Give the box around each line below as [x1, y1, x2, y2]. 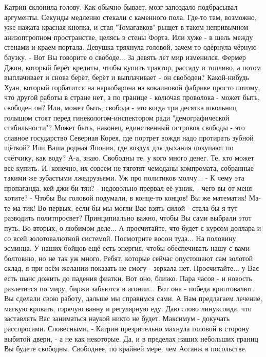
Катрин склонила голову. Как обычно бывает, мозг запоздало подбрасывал [4, 2, 238, 12]
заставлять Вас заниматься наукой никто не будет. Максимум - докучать [4, 313, 230, 324]
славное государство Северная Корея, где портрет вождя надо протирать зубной [4, 132, 254, 143]
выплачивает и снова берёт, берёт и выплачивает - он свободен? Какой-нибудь [4, 72, 249, 83]
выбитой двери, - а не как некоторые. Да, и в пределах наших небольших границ [4, 333, 258, 344]
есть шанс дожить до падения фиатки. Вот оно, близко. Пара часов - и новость [4, 273, 252, 284]
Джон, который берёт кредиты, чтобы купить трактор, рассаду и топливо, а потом [4, 62, 261, 72]
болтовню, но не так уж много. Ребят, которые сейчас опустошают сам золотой [4, 252, 253, 263]
